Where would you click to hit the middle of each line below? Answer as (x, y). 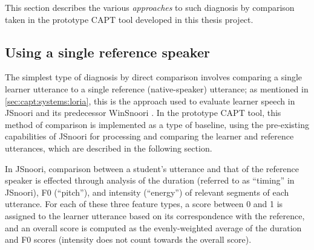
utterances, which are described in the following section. (109, 148)
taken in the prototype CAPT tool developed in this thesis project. (129, 19)
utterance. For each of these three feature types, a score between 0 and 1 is (144, 204)
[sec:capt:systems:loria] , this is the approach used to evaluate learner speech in (150, 101)
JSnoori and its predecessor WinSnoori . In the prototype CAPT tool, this (143, 113)
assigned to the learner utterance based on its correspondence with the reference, (155, 215)
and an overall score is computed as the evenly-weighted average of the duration (153, 227)
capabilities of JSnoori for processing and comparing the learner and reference (149, 136)
